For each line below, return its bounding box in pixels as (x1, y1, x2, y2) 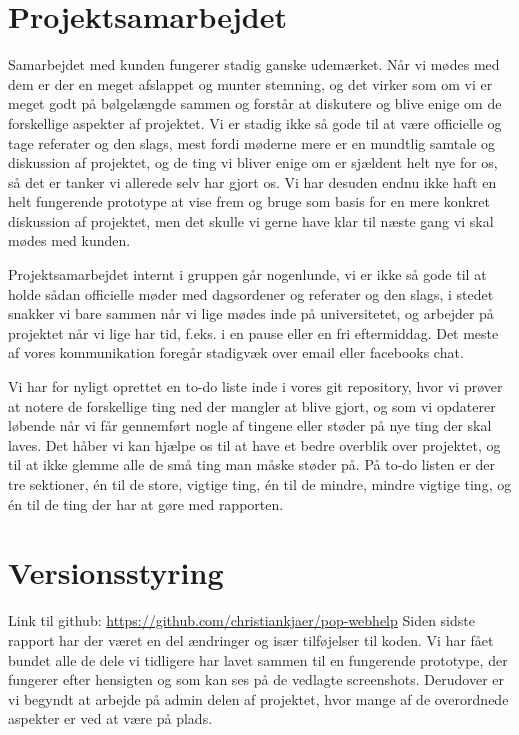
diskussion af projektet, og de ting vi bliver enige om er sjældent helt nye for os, (8, 152, 498, 173)
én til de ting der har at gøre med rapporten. (8, 493, 284, 514)
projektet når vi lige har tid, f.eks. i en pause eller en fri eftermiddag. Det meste (8, 322, 499, 343)
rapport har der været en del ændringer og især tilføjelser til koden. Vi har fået (8, 629, 494, 650)
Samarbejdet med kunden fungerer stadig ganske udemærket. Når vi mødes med (8, 54, 500, 75)
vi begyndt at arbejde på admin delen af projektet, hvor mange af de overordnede (8, 688, 509, 709)
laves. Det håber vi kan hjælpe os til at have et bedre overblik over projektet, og (8, 434, 501, 455)
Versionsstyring (8, 552, 224, 593)
